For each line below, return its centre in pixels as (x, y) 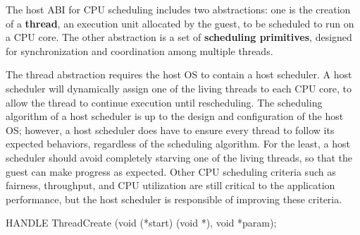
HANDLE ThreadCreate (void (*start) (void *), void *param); (141, 223)
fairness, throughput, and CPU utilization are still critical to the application (170, 185)
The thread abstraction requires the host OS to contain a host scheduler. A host (179, 74)
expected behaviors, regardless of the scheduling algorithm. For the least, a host (178, 144)
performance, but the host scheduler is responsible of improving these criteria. (174, 199)
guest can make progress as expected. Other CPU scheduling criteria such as (171, 171)
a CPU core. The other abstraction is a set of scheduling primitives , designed (179, 37)
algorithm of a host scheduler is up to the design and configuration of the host (175, 116)
